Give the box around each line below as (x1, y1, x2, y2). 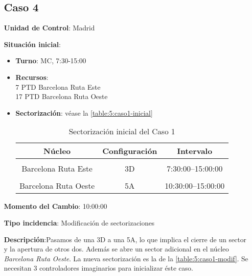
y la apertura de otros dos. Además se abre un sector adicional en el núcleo (4, 244, 229, 254)
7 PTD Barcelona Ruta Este (15, 81, 101, 92)
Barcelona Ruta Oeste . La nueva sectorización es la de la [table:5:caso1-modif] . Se (4, 253, 248, 263)
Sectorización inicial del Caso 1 (69, 125, 175, 137)
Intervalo (177, 145, 212, 157)
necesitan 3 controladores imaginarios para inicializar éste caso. (4, 263, 193, 273)
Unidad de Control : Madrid (4, 23, 95, 33)
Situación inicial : (4, 39, 61, 49)
